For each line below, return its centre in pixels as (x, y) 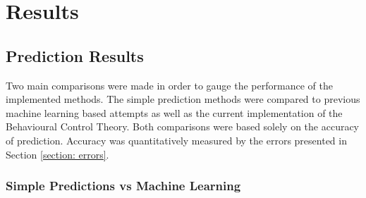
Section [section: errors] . (57, 154)
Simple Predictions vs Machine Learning (123, 186)
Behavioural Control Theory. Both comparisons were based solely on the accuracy (183, 126)
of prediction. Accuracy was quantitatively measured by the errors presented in (176, 140)
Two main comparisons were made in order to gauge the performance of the (169, 85)
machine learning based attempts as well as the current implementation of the (174, 112)
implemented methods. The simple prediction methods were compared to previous (183, 99)
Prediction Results (75, 55)
